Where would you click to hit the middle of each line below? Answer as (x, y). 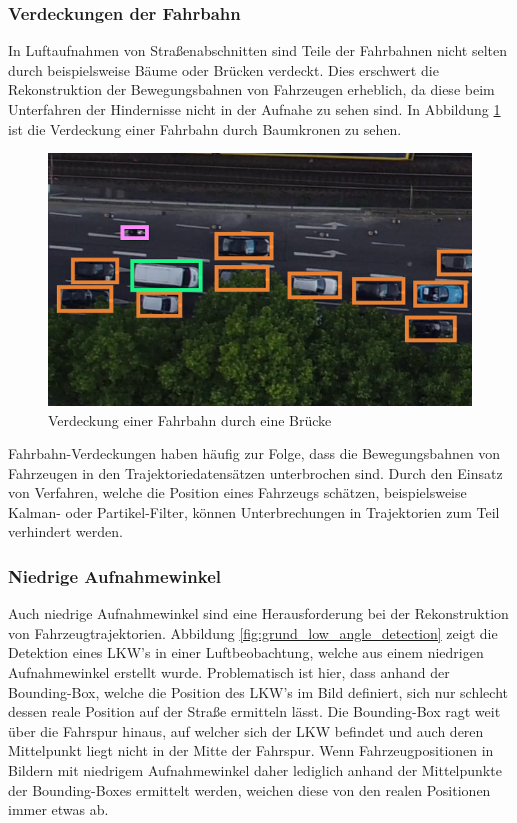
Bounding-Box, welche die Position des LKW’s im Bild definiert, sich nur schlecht (258, 691)
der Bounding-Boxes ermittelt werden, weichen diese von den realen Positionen (249, 789)
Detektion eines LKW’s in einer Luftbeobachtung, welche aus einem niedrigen (246, 652)
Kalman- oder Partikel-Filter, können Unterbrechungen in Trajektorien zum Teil (254, 511)
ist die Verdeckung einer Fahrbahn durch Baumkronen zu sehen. (205, 128)
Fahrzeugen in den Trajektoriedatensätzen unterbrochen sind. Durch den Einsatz (255, 472)
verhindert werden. (65, 531)
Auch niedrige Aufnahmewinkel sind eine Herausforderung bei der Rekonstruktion (258, 613)
